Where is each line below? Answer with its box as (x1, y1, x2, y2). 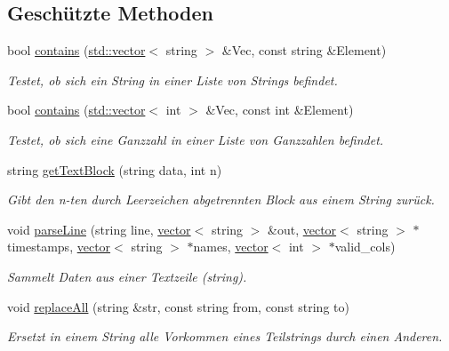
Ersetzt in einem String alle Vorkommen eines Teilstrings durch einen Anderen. (7, 327, 443, 346)
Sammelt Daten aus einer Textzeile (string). (7, 267, 247, 285)
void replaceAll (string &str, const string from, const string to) (7, 297, 349, 315)
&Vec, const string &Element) (221, 41, 387, 60)
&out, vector (268, 219, 337, 238)
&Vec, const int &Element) (205, 100, 354, 119)
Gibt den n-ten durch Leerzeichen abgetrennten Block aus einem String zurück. (7, 190, 435, 209)
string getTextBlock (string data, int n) (7, 160, 222, 179)
